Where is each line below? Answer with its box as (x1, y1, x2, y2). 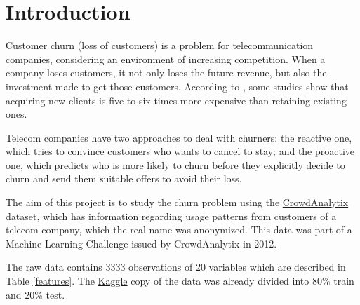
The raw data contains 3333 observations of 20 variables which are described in (6, 259, 346, 274)
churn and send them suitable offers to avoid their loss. (6, 171, 242, 186)
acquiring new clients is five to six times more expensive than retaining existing (6, 93, 347, 107)
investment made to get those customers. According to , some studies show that (6, 79, 349, 93)
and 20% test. (6, 287, 65, 301)
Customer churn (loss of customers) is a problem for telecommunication (6, 38, 314, 53)
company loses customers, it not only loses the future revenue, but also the (6, 65, 327, 80)
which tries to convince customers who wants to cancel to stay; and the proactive (6, 144, 355, 158)
